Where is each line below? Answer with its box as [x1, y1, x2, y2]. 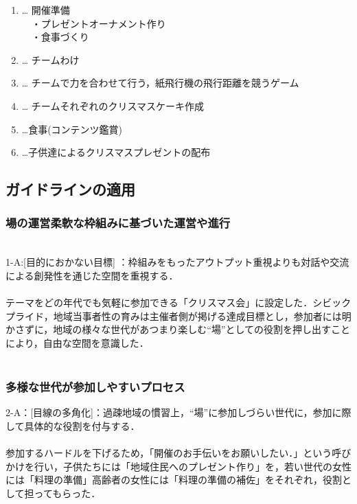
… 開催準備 [21, 3, 70, 16]
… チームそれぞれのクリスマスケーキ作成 [21, 98, 204, 113]
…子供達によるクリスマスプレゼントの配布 [21, 145, 211, 159]
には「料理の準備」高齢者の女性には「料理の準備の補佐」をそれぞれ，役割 [5, 472, 342, 487]
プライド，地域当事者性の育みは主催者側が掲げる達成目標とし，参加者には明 [5, 308, 352, 323]
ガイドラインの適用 [5, 179, 135, 200]
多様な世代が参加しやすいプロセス [5, 378, 185, 396]
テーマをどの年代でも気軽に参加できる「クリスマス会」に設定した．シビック [5, 295, 352, 310]
